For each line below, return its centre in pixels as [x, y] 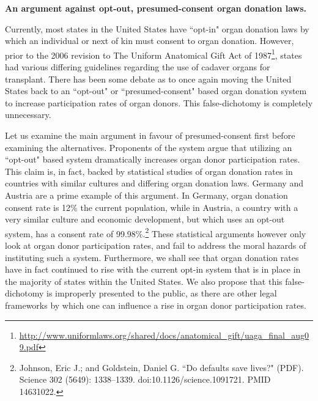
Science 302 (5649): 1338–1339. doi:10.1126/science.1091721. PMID [145, 379]
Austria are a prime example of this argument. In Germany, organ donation [146, 195]
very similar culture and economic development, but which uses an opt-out [145, 219]
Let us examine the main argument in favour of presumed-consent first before [150, 135]
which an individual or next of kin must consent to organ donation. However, [150, 41]
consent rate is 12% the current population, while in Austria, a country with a [152, 207]
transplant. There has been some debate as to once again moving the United [148, 79]
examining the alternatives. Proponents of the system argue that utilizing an [149, 147]
